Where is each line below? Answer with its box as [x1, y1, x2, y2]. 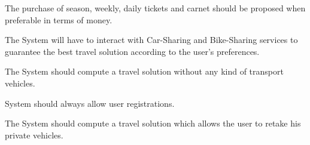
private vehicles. [5, 128, 63, 141]
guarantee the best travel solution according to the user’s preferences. [5, 45, 260, 57]
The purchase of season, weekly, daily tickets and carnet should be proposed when [5, 2, 306, 14]
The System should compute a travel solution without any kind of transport [5, 65, 284, 78]
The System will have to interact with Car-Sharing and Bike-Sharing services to [5, 33, 298, 46]
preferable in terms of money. [5, 13, 113, 26]
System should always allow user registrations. [5, 97, 175, 109]
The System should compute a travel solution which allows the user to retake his [5, 117, 301, 129]
